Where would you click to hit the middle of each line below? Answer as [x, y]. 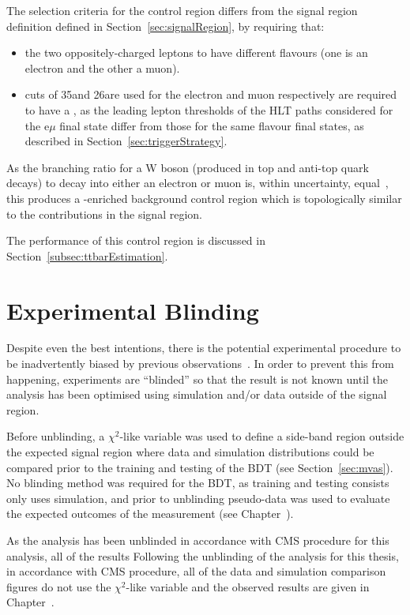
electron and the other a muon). [102, 67]
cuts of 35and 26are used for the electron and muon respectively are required [211, 94]
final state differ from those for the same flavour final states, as [212, 125]
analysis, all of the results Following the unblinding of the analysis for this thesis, [203, 555]
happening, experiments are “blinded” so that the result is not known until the [197, 379]
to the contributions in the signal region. [104, 214]
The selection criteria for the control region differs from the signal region [182, 10]
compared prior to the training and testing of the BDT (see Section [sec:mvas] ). [200, 467]
